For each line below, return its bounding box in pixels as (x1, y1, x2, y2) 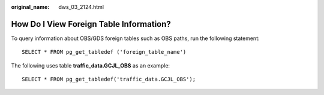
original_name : (11, 4, 50, 10)
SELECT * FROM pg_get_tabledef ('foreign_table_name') (22, 48, 187, 56)
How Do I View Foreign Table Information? (11, 19, 171, 29)
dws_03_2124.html (58, 4, 104, 10)
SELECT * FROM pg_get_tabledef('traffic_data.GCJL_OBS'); (22, 76, 196, 83)
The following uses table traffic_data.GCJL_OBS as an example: (11, 62, 170, 69)
